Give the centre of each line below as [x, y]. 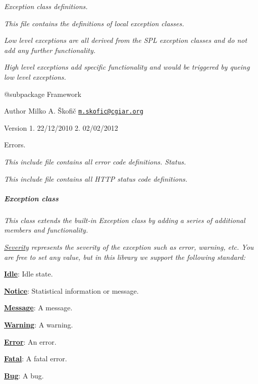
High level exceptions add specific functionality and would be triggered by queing [127, 67]
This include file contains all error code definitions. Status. [95, 161]
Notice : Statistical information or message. [71, 290]
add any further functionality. [50, 50]
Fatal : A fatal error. [36, 359]
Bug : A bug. [24, 375]
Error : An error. [30, 341]
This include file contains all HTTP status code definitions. [96, 178]
